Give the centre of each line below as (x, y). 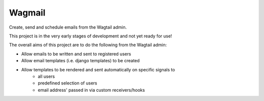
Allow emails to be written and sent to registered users (76, 54)
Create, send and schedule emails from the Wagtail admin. (68, 27)
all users (46, 76)
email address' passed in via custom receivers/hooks (91, 90)
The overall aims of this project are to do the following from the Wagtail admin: (88, 45)
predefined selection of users (67, 83)
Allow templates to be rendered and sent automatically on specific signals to (98, 69)
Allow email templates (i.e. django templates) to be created (80, 61)
